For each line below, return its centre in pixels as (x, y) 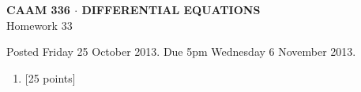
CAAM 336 (38, 9)
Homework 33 (39, 25)
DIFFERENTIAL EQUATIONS (171, 9)
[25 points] (50, 77)
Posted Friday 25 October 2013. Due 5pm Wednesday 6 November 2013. (181, 52)
